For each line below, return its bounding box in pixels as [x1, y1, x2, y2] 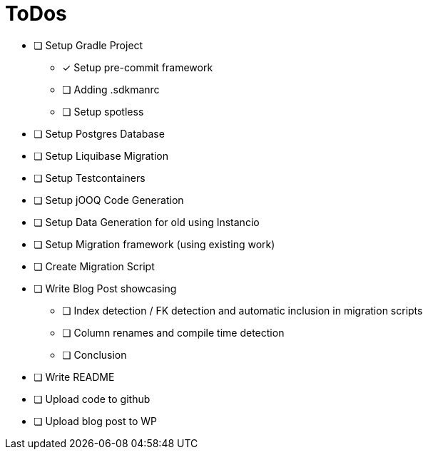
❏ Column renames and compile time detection [62, 326, 285, 339]
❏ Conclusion [62, 348, 127, 361]
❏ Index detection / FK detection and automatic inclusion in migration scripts [62, 304, 423, 317]
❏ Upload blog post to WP [34, 414, 158, 427]
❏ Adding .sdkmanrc [62, 83, 160, 96]
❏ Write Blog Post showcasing [34, 282, 177, 295]
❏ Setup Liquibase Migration [34, 149, 168, 162]
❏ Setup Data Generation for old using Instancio [34, 215, 260, 228]
